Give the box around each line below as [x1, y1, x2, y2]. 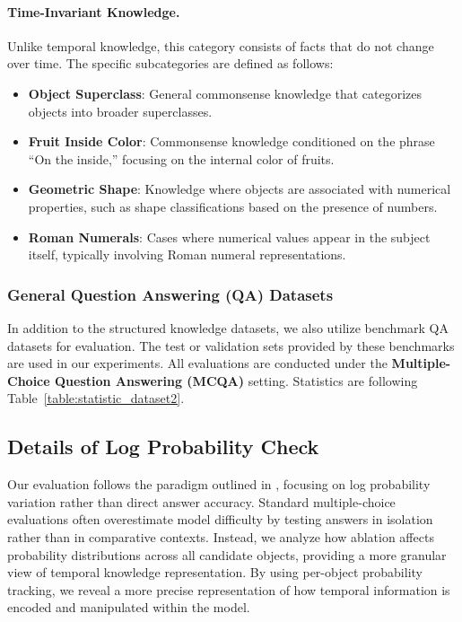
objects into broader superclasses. [28, 101, 213, 120]
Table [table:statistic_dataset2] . [7, 389, 185, 407]
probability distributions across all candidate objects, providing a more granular [7, 545, 447, 564]
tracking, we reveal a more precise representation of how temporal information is [7, 580, 450, 599]
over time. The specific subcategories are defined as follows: [7, 54, 334, 73]
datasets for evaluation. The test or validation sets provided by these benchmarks [7, 336, 455, 355]
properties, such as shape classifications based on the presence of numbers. [28, 197, 438, 215]
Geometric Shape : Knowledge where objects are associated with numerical [28, 180, 451, 198]
